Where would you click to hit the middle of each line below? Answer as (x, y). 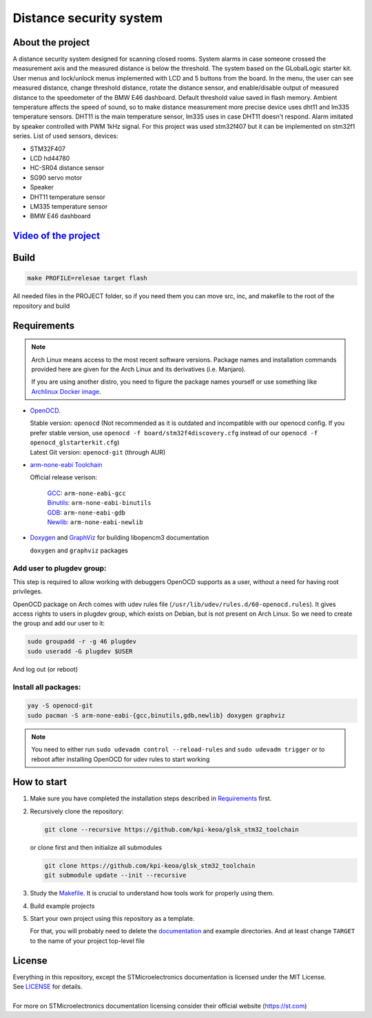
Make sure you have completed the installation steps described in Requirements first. (151, 798)
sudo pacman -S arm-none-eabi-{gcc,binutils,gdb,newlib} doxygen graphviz (156, 715)
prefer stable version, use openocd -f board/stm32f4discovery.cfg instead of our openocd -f (174, 433)
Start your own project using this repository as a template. (112, 918)
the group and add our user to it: (59, 623)
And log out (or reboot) (45, 669)
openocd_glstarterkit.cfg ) (75, 443)
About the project (51, 42)
